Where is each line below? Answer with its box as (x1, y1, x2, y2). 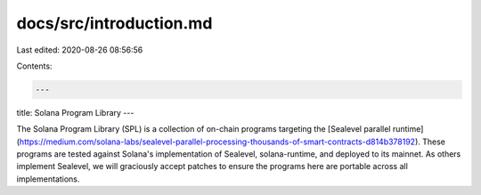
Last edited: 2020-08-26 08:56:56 (16, 45, 143, 55)
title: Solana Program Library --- (16, 107, 135, 118)
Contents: (16, 61, 53, 71)
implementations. (16, 174, 80, 184)
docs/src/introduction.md (16, 13, 213, 33)
